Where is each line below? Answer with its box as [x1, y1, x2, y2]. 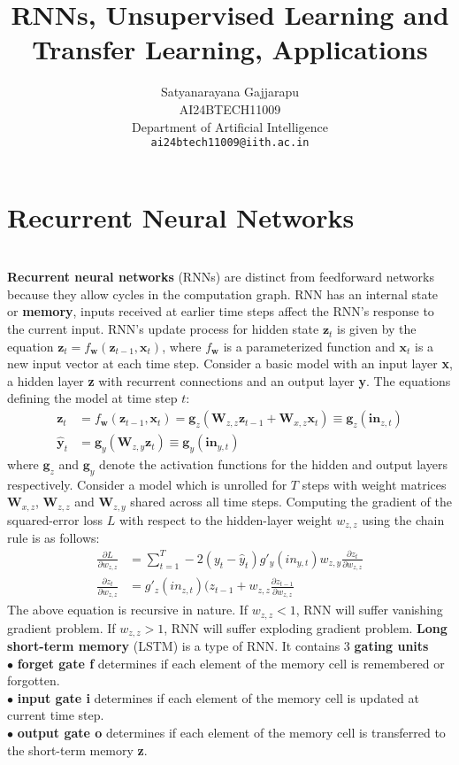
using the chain [362, 510, 445, 529]
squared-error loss [7, 510, 103, 529]
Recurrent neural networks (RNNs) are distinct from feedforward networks [7, 267, 434, 286]
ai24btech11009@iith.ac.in [150, 136, 310, 150]
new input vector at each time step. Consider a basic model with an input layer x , [7, 354, 453, 373]
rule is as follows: [7, 529, 100, 547]
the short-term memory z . [7, 740, 148, 759]
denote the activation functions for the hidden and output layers [99, 454, 448, 473]
